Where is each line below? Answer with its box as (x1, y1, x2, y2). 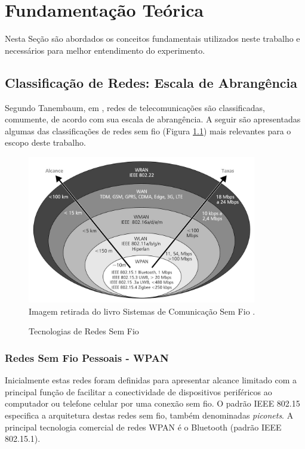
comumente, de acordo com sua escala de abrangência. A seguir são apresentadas (5, 113, 301, 125)
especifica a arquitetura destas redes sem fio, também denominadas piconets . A (5, 409, 294, 421)
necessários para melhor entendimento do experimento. (5, 44, 205, 56)
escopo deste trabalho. (5, 136, 86, 149)
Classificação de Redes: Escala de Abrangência (5, 73, 298, 91)
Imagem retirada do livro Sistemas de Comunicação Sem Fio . (29, 305, 255, 317)
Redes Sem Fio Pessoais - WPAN (5, 350, 169, 365)
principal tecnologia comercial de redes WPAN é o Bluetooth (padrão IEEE (5, 420, 282, 433)
